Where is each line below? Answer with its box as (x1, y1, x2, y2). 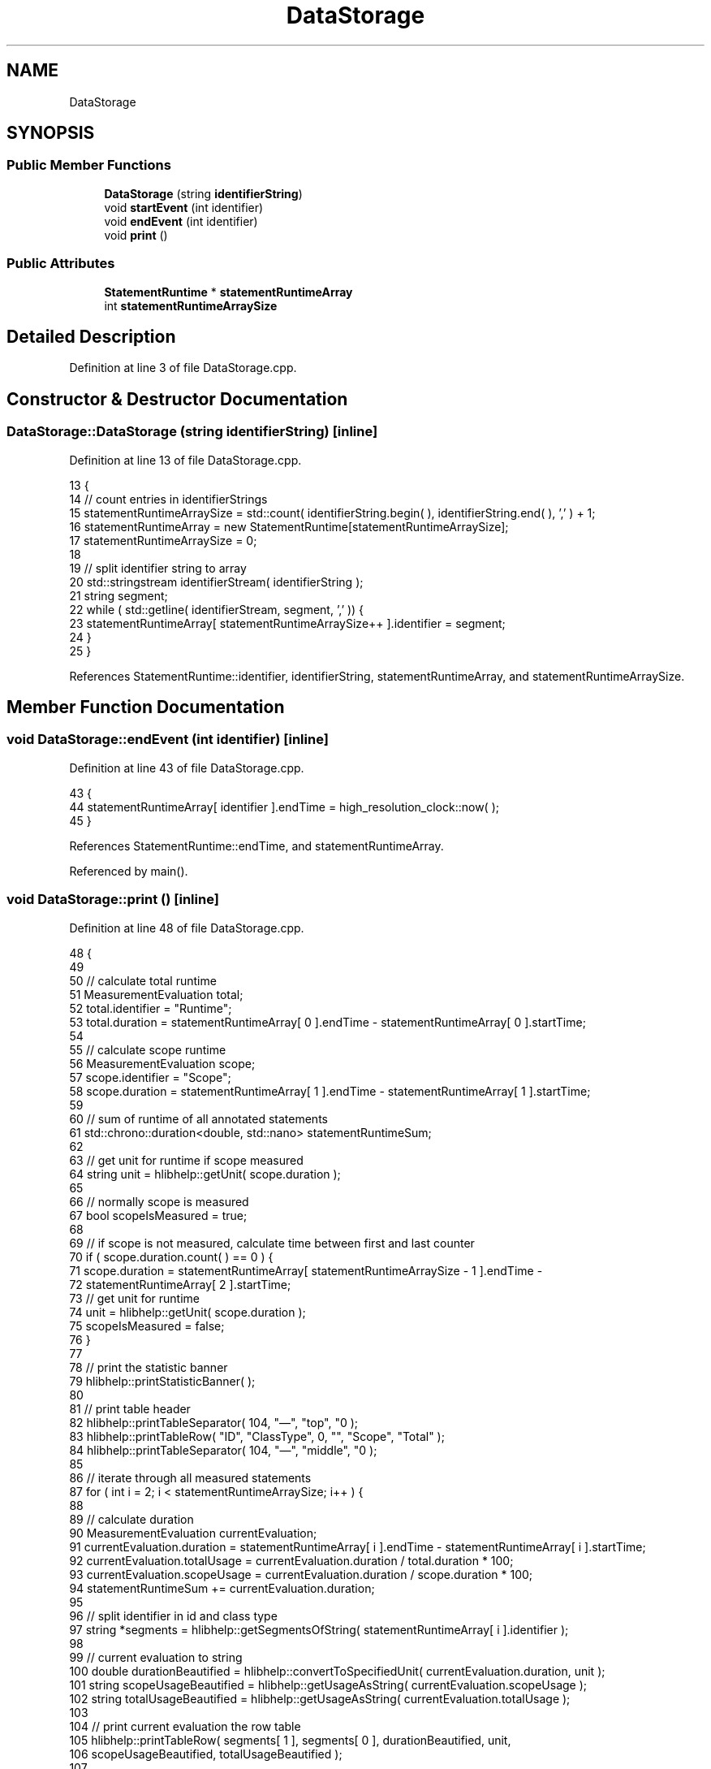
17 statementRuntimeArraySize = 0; (69, 533, 257, 547)
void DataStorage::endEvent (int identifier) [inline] (6, 731, 329, 748)
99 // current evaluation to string (69, 1650, 243, 1664)
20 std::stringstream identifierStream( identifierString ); (69, 574, 364, 589)
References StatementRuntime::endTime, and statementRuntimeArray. (69, 838, 444, 853)
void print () (104, 227, 168, 242)
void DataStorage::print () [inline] (6, 891, 219, 908)
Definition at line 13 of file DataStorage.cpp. (69, 452, 302, 467)
